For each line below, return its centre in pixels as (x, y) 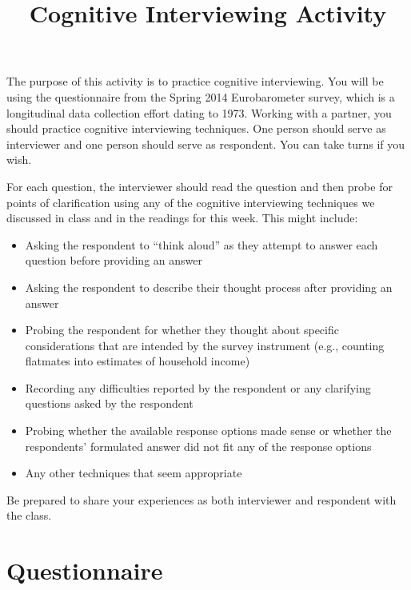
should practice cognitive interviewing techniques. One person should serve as (196, 128)
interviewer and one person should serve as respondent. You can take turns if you (206, 144)
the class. (29, 515)
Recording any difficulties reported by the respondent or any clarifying (198, 387)
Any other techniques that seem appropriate (134, 473)
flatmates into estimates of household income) (138, 361)
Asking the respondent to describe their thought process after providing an (209, 287)
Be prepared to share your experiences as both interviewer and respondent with (202, 499)
